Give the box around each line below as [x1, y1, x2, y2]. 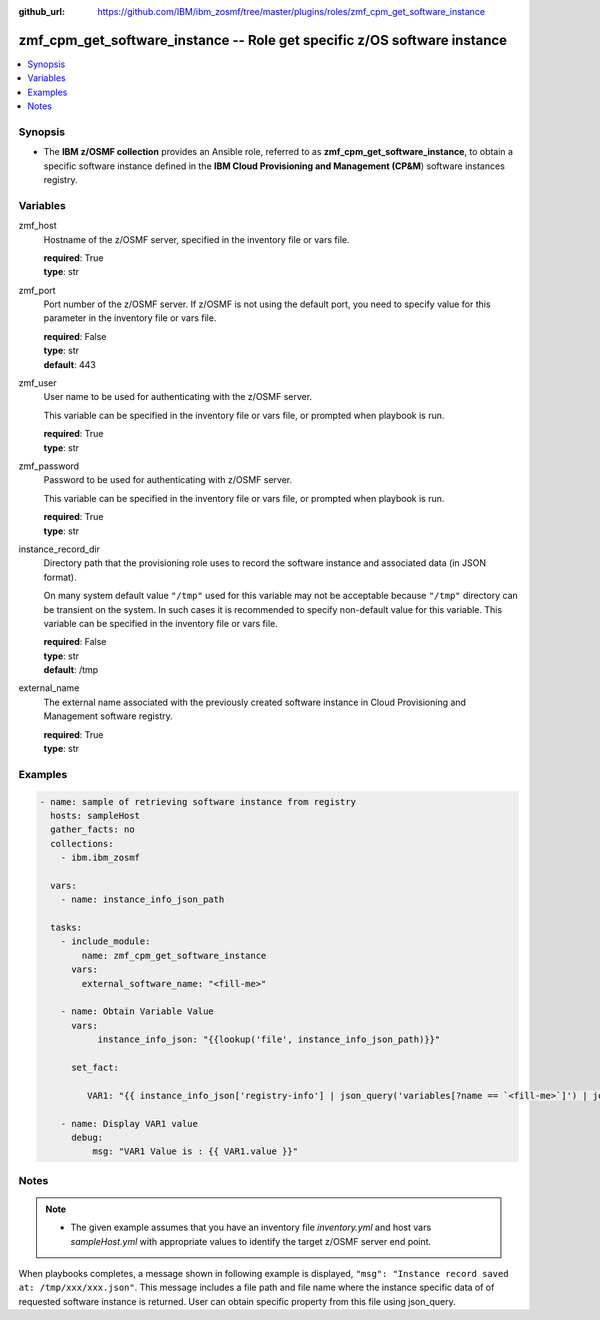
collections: [50, 838, 114, 849]
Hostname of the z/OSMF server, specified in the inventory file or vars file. [43, 233, 350, 245]
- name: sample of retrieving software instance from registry [39, 796, 357, 807]
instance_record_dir [18, 543, 100, 555]
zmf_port [18, 284, 56, 296]
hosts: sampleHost [50, 810, 140, 821]
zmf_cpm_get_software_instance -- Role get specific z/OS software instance [18, 31, 508, 49]
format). [43, 571, 77, 583]
